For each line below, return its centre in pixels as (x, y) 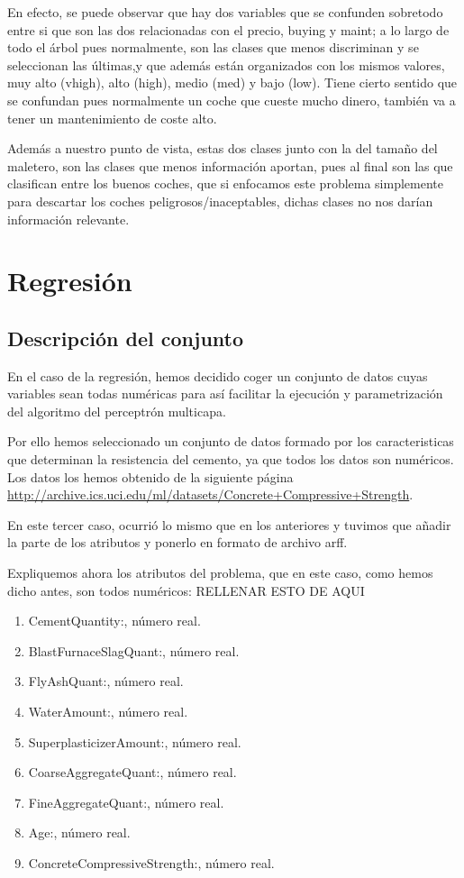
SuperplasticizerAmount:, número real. (135, 741)
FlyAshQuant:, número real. (106, 681)
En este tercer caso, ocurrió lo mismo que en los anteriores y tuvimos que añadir (229, 524)
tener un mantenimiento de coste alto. (112, 118)
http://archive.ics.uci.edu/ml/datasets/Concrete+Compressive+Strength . (210, 494)
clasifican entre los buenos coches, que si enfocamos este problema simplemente (225, 183)
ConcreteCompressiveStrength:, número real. (151, 862)
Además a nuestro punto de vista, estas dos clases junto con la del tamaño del (223, 148)
